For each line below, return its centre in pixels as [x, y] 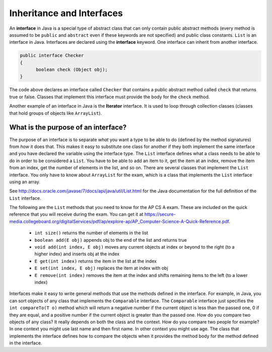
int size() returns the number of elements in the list [91, 233]
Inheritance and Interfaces [66, 13]
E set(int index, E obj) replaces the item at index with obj [101, 268]
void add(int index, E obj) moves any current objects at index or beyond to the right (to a [134, 247]
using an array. [25, 182]
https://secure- [160, 215]
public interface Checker [52, 56]
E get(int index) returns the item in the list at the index [96, 261]
